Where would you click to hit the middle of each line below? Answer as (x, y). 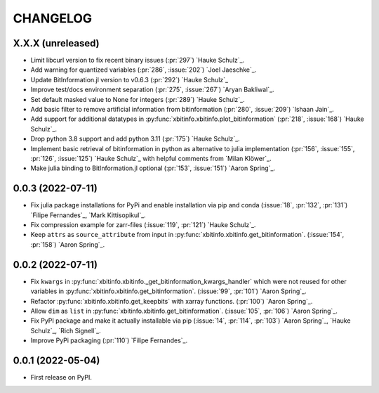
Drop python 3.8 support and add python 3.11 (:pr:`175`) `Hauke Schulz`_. (135, 139)
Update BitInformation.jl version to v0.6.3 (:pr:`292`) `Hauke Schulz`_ (129, 79)
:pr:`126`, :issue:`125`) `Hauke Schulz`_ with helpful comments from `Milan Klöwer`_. (151, 158)
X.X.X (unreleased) (56, 43)
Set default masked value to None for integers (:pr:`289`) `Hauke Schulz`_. (138, 99)
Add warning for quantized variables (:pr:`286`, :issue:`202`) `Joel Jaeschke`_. (144, 70)
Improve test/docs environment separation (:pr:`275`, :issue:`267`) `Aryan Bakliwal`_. (152, 90)
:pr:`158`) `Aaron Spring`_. (68, 244)
